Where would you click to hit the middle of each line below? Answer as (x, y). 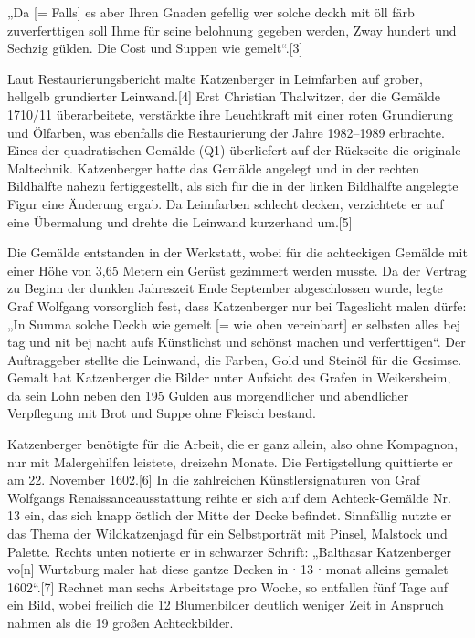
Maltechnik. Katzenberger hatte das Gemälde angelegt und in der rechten (214, 167)
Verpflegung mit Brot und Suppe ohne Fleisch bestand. (162, 413)
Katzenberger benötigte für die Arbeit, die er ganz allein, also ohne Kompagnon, (233, 444)
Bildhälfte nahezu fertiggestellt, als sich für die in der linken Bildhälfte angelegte (233, 186)
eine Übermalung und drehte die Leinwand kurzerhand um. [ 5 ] (180, 221)
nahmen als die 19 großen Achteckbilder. (121, 622)
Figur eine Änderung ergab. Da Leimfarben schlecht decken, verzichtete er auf (226, 203)
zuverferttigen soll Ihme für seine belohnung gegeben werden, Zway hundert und (232, 30)
